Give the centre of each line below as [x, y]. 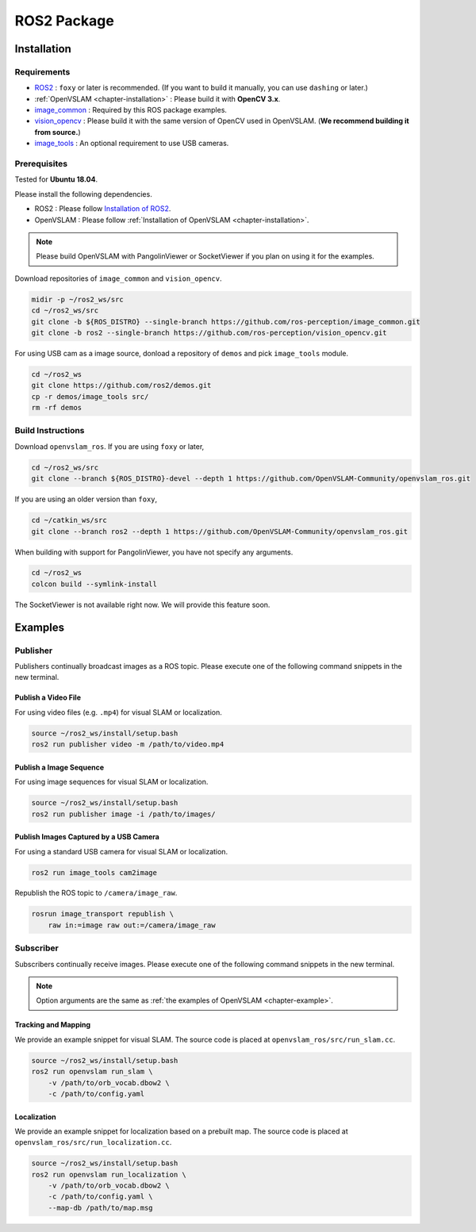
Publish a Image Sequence [59, 767]
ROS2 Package [64, 21]
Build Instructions [50, 431]
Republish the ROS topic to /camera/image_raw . [96, 893]
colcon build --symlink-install [94, 584]
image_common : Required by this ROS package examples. [131, 110]
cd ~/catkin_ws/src [69, 520]
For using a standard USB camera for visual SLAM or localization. [121, 851]
